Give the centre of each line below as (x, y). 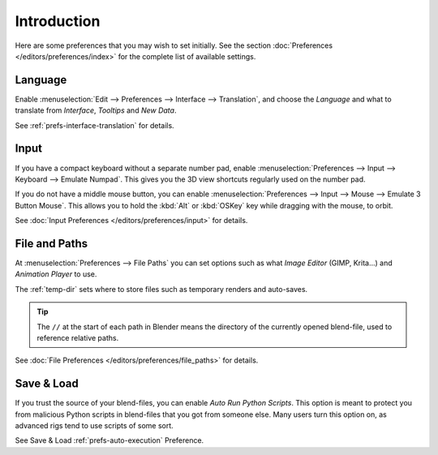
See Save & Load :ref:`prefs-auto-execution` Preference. (109, 440)
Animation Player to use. (56, 274)
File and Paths (52, 243)
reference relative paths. (78, 337)
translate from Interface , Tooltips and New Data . (96, 110)
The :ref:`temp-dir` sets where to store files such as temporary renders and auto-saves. (161, 289)
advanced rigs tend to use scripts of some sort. (94, 426)
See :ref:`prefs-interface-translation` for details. (94, 125)
